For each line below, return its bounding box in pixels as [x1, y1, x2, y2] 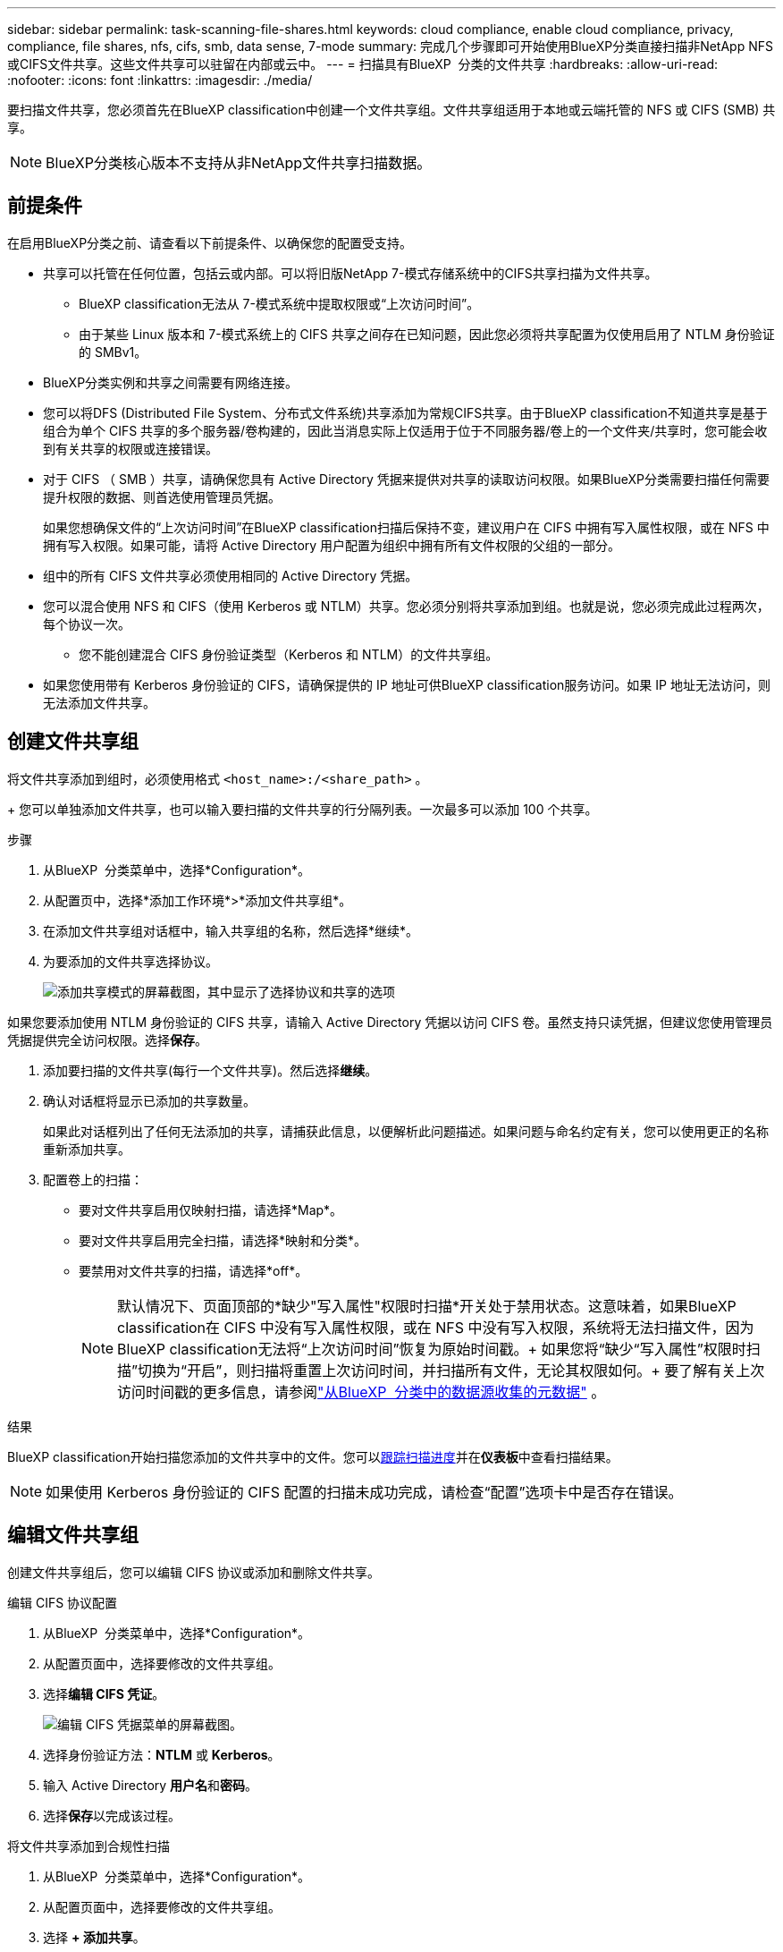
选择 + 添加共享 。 [43, 1929, 146, 1945]
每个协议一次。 [43, 615, 130, 632]
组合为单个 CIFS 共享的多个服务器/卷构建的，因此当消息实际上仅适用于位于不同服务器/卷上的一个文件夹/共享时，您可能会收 [43, 422, 768, 438]
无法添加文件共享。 [43, 694, 156, 710]
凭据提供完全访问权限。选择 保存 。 [7, 1031, 207, 1048]
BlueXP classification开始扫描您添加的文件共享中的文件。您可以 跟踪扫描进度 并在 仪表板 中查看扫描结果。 [7, 1448, 619, 1464]
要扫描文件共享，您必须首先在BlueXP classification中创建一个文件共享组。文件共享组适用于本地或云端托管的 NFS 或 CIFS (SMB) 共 [7, 102, 776, 117]
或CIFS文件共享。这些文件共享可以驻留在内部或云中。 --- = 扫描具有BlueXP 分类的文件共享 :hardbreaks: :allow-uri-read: [7, 56, 719, 72]
